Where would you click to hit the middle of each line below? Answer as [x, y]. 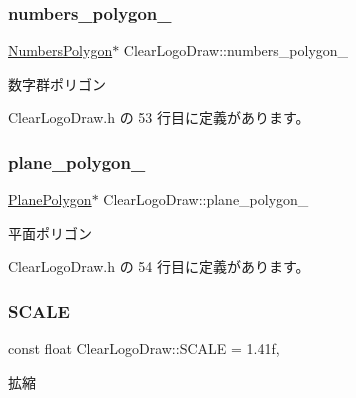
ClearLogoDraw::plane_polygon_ [206, 199]
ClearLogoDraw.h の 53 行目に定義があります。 [159, 117]
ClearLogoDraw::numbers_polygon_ [236, 50]
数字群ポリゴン [57, 83]
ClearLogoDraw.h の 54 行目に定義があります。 [159, 266]
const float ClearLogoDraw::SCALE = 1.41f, [144, 348]
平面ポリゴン [50, 232]
